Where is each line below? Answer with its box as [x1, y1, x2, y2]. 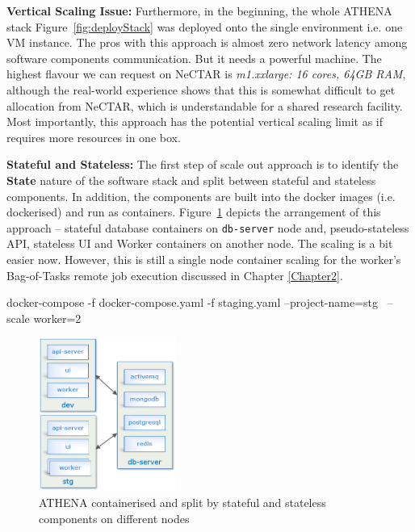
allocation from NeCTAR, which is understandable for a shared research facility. [6, 97, 403, 114]
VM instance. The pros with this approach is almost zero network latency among [6, 34, 408, 51]
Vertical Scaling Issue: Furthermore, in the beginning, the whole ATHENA [6, 2, 392, 19]
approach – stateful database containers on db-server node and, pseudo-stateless [6, 219, 409, 236]
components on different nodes [39, 509, 190, 526]
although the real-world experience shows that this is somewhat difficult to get [6, 81, 396, 98]
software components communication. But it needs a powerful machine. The [6, 49, 382, 66]
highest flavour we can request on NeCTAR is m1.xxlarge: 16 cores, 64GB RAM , [6, 65, 406, 82]
